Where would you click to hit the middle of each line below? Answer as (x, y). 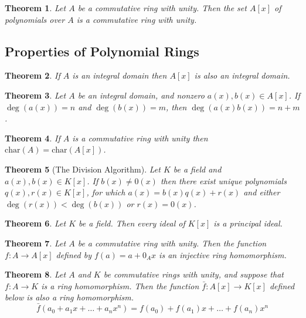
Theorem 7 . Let (35, 243)
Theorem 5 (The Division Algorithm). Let (83, 169)
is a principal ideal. (248, 223)
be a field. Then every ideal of (132, 223)
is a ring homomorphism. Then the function (120, 285)
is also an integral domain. (242, 75)
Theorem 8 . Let (35, 274)
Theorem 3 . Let (35, 95)
